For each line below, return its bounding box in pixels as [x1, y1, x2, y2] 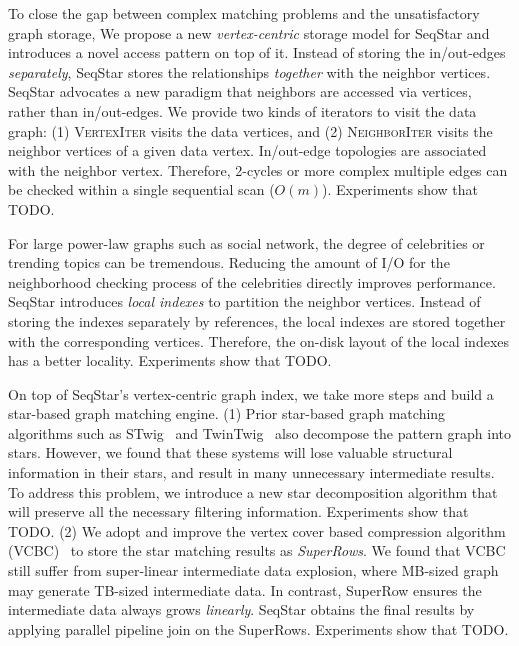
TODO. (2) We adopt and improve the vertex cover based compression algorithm [8, 520, 506, 541]
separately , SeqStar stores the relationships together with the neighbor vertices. [8, 61, 491, 82]
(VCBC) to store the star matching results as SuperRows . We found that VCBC [8, 540, 506, 561]
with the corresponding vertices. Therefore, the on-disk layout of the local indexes [8, 330, 510, 351]
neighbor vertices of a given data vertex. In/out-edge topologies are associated [8, 140, 487, 161]
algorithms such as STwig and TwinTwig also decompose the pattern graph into [8, 422, 511, 443]
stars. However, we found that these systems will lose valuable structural [8, 442, 453, 463]
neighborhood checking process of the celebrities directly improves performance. [8, 271, 496, 292]
